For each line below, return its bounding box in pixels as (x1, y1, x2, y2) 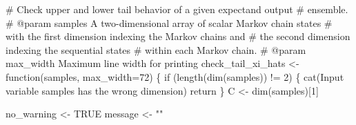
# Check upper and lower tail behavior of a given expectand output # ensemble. (6, 2, 348, 16)
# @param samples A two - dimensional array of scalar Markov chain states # (6, 15, 333, 30)
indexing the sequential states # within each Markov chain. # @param (6, 42, 306, 57)
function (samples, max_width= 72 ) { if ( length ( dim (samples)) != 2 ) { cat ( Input (6, 69, 344, 84)
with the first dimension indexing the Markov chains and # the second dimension (6, 29, 350, 44)
